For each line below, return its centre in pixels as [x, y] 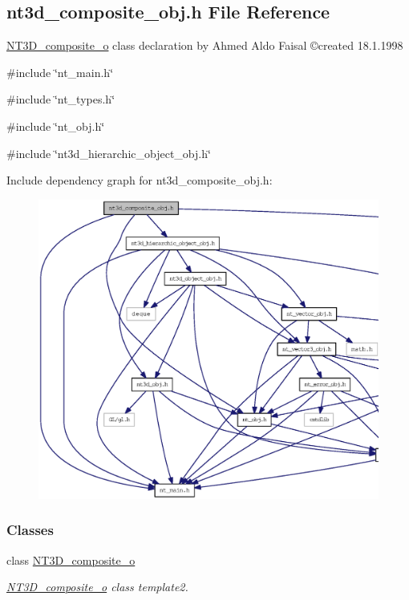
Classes [30, 530]
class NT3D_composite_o [71, 559]
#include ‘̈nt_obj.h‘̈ [56, 126]
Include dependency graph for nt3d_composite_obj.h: [140, 180]
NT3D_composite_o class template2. [97, 587]
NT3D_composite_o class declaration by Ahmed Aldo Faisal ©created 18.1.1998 [205, 45]
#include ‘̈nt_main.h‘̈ [60, 72]
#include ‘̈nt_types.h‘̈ [61, 99]
